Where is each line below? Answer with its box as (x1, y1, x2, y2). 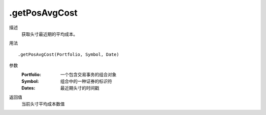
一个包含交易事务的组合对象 (60, 71, 117, 77)
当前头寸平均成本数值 (21, 101, 65, 107)
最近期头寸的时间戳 (60, 85, 100, 91)
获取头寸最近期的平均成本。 (21, 31, 78, 37)
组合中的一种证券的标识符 (60, 78, 112, 84)
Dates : (21, 85, 35, 91)
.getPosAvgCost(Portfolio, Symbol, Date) (18, 51, 119, 57)
